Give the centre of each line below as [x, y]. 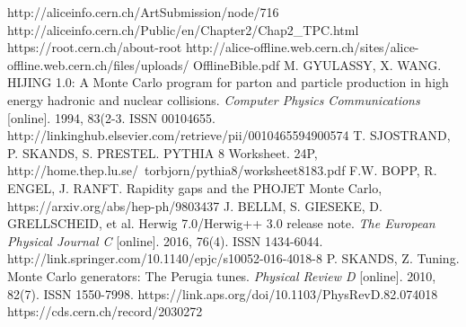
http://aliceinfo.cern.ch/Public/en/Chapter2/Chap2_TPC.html [183, 29]
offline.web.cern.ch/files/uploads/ [98, 64]
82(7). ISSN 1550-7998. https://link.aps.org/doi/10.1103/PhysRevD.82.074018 [223, 293]
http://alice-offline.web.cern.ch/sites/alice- [302, 47]
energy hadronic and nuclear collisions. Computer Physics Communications [214, 99]
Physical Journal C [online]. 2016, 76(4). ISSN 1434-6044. [165, 240]
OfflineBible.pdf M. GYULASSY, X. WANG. [317, 64]
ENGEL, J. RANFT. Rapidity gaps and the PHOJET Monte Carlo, [195, 187]
